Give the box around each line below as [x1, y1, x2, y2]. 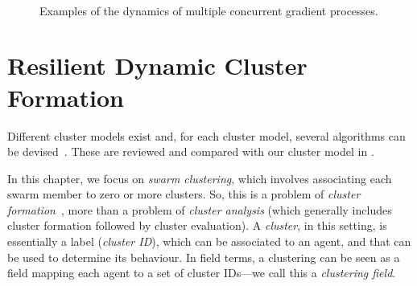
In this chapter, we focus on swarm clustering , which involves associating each [7, 170, 392, 186]
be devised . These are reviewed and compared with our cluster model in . [7, 143, 374, 160]
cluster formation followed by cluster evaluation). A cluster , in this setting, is [7, 217, 387, 234]
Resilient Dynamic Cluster [7, 49, 308, 82]
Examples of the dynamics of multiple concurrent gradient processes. [39, 2, 378, 18]
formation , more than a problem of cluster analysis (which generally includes [7, 201, 392, 218]
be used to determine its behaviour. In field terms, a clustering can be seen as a [7, 248, 400, 265]
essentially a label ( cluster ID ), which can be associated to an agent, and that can [7, 233, 411, 250]
